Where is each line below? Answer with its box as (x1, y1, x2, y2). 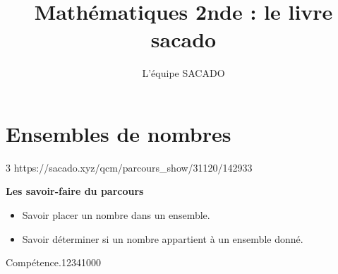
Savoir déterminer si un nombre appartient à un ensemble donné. (22, 231, 303, 246)
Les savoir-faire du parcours (6, 184, 144, 198)
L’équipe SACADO (142, 66, 225, 81)
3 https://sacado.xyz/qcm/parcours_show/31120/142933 (6, 160, 253, 174)
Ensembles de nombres (6, 119, 231, 148)
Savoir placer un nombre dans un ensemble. (22, 208, 210, 222)
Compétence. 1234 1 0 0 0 (6, 255, 101, 270)
